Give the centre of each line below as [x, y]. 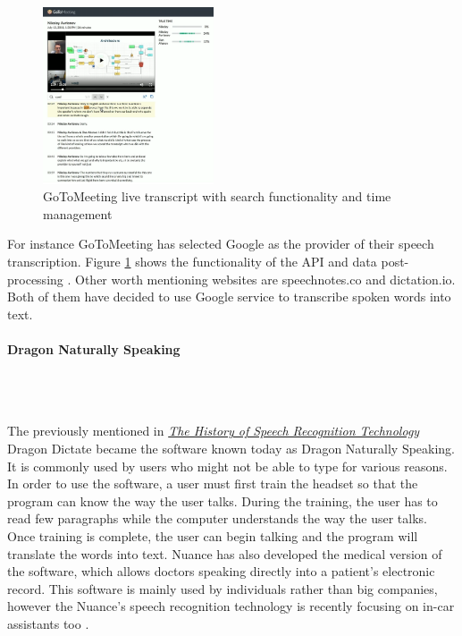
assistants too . [48, 623]
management [78, 213]
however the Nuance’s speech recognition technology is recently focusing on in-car [231, 606]
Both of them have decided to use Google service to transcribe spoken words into [229, 297]
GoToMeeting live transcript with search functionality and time [217, 196]
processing [35, 279]
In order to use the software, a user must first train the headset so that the [213, 483]
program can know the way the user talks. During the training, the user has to [223, 500]
